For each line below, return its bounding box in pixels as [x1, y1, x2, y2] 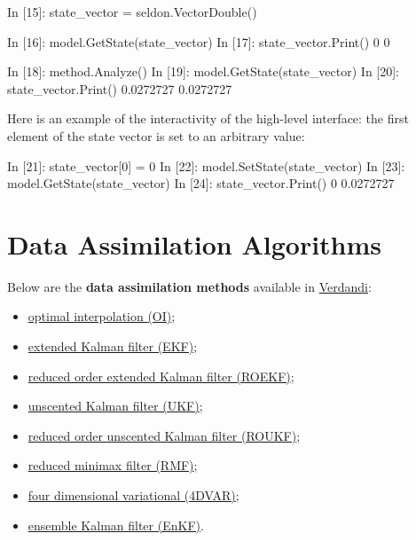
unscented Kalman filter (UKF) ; [27, 396, 203, 415]
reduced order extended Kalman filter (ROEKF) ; [27, 366, 294, 385]
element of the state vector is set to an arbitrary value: [7, 126, 305, 145]
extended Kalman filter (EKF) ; [27, 337, 198, 356]
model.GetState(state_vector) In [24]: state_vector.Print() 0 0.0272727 [7, 174, 395, 192]
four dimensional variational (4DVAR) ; [27, 486, 239, 505]
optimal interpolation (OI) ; [27, 307, 176, 325]
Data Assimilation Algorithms [7, 225, 382, 262]
